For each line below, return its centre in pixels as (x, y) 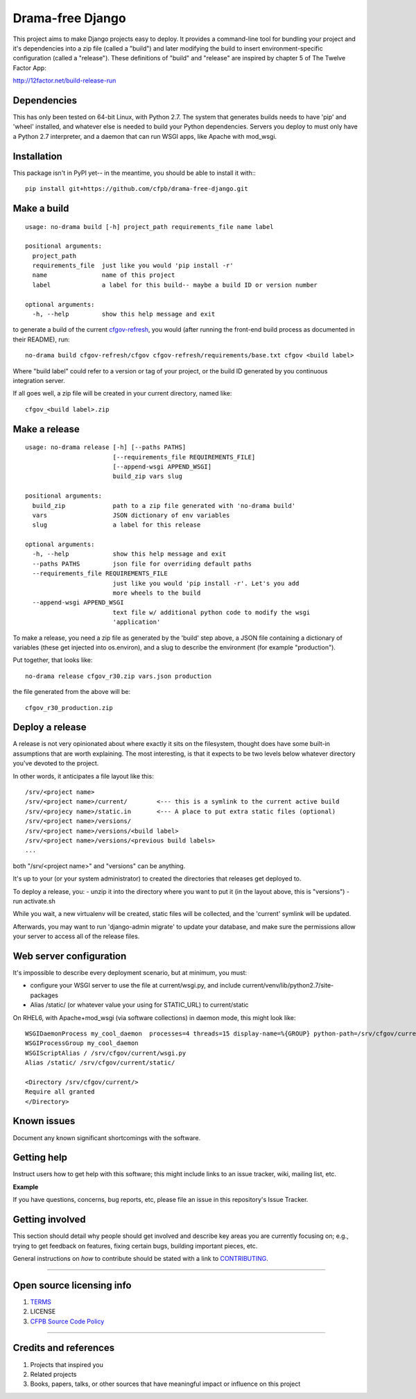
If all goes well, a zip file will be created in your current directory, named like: (122, 393)
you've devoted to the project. (56, 763)
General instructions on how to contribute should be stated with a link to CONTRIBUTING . (140, 1258)
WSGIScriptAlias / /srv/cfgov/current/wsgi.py (106, 1053)
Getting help (40, 1158)
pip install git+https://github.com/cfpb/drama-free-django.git (137, 189)
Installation (37, 156)
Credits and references (63, 1348)
